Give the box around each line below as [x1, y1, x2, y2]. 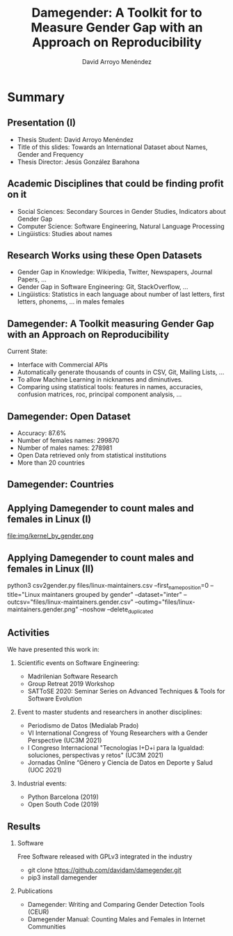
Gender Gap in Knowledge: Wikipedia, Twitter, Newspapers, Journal [17, 268, 213, 276]
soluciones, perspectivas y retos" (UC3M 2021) [27, 751, 164, 760]
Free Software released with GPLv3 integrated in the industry [17, 852, 193, 861]
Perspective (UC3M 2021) [27, 736, 102, 744]
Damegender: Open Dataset [7, 410, 131, 422]
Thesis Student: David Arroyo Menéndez [17, 135, 134, 143]
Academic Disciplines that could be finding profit [7, 178, 224, 189]
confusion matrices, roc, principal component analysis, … [17, 390, 182, 398]
